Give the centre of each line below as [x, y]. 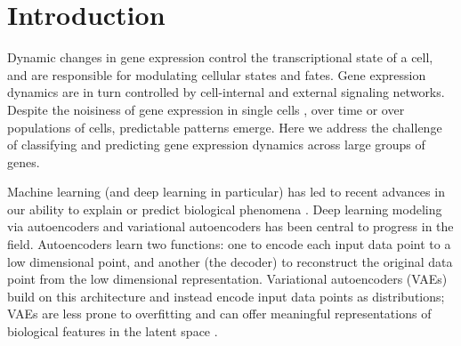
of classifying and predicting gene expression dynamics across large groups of [216, 145]
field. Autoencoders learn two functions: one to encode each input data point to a [229, 244]
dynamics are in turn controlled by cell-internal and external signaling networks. [226, 92]
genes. [24, 161]
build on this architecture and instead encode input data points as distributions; [226, 296]
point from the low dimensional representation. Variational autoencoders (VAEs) [227, 279]
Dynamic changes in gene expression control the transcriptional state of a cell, [220, 57]
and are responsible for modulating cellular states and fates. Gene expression [217, 74]
